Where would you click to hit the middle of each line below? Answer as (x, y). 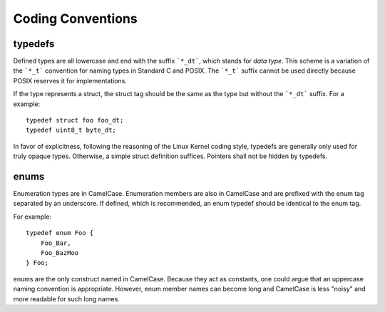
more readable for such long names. (67, 298)
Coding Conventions (76, 19)
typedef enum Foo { (60, 233)
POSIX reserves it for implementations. (70, 80)
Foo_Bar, (56, 243)
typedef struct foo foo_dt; (75, 120)
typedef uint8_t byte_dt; (71, 130)
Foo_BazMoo (60, 253)
